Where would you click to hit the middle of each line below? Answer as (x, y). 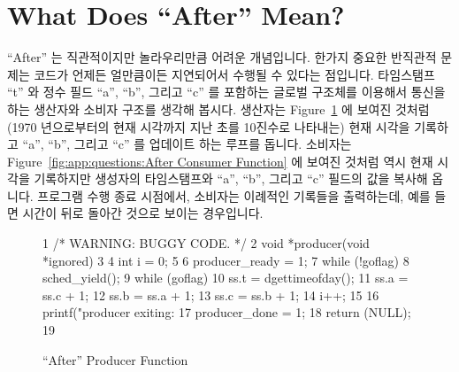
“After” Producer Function (115, 359)
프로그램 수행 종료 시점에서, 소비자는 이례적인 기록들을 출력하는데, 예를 (234, 195)
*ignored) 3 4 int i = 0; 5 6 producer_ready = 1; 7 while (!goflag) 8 (226, 260)
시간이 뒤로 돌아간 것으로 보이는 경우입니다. (143, 213)
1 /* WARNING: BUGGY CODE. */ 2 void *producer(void (206, 243)
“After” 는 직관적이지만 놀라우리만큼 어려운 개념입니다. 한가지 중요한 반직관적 (222, 57)
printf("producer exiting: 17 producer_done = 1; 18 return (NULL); (227, 312)
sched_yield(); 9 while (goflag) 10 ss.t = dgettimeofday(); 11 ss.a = (226, 278)
